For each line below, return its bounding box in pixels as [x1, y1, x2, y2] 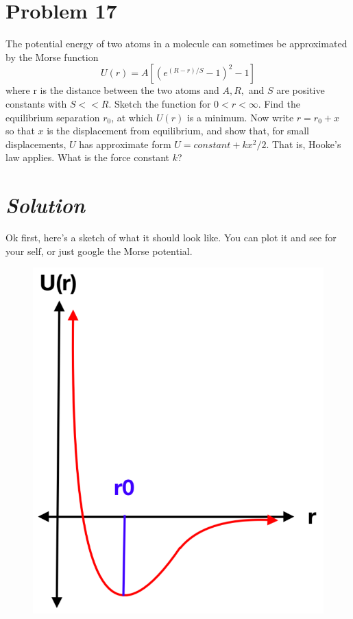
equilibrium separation [5, 110, 100, 124]
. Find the [258, 96, 300, 110]
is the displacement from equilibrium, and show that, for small [47, 123, 309, 138]
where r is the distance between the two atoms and [5, 83, 219, 97]
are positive [276, 83, 325, 97]
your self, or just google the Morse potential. [5, 243, 193, 258]
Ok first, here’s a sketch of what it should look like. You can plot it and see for [5, 230, 337, 244]
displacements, [5, 136, 66, 151]
